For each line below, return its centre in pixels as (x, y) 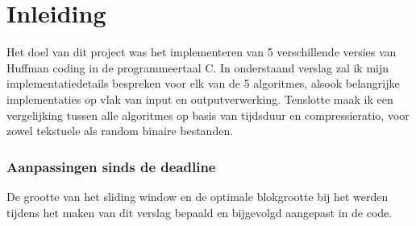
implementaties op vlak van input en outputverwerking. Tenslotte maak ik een (200, 99)
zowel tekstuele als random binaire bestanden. (120, 131)
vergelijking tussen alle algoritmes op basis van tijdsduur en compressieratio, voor (208, 115)
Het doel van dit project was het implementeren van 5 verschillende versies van (202, 52)
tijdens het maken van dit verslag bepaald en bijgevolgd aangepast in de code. (200, 212)
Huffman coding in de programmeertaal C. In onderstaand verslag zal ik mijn (198, 67)
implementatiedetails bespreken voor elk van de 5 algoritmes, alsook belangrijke (203, 83)
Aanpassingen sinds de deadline (111, 166)
